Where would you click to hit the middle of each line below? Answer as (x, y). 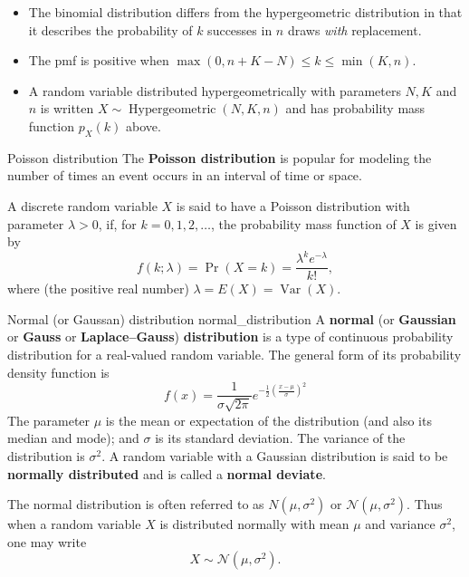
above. (144, 125)
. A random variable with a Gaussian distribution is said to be (275, 455)
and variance (400, 524)
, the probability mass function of (303, 223)
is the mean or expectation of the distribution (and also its (268, 420)
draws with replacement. (354, 29)
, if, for (117, 223)
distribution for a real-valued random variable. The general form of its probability (234, 355)
